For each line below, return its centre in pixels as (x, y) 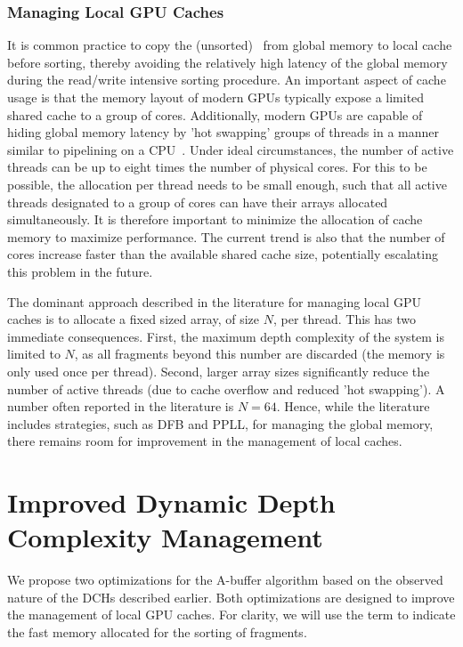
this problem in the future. (80, 271)
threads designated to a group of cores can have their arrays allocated (198, 202)
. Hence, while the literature (353, 406)
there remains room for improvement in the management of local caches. (205, 441)
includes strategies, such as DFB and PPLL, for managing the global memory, (220, 423)
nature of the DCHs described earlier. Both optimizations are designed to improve (231, 597)
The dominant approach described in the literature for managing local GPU (214, 301)
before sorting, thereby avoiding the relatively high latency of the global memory (227, 62)
